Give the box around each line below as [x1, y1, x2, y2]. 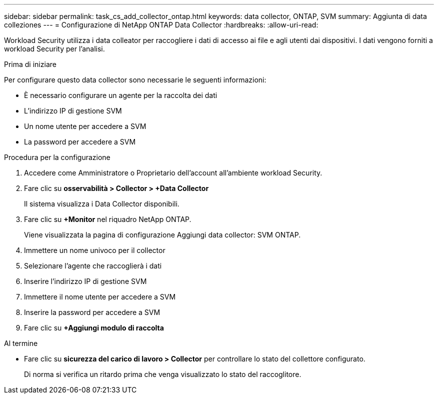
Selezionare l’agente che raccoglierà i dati [24, 261, 162, 270]
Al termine [4, 339, 38, 347]
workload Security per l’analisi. [4, 44, 105, 53]
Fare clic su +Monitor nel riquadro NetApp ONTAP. [24, 215, 191, 223]
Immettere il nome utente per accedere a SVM [24, 292, 176, 301]
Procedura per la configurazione [4, 153, 110, 161]
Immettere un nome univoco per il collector [24, 246, 165, 254]
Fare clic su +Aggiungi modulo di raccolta [24, 323, 164, 332]
